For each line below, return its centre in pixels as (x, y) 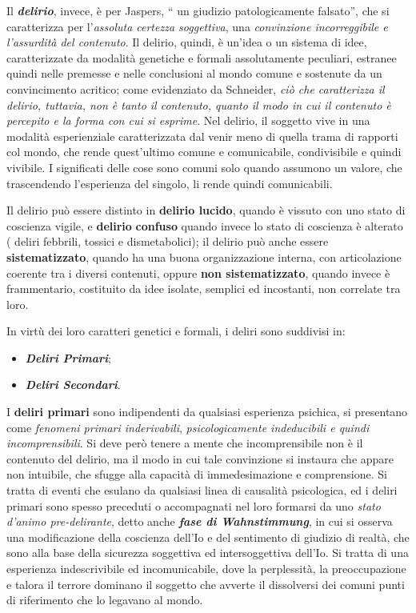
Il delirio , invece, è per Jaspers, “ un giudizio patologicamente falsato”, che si (198, 10)
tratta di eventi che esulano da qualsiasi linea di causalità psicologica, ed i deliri (202, 490)
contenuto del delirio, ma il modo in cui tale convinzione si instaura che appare (200, 458)
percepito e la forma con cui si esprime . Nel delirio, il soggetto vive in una (188, 120)
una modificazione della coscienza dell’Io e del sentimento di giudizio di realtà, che (208, 537)
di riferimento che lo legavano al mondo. (105, 600)
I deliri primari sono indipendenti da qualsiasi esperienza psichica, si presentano (207, 412)
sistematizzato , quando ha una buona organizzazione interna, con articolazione (204, 256)
